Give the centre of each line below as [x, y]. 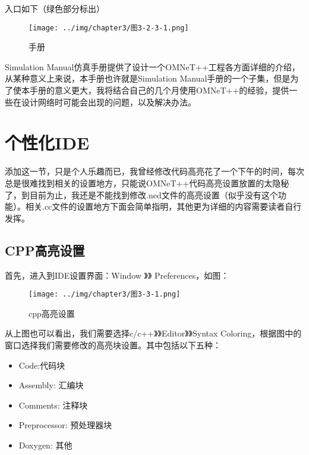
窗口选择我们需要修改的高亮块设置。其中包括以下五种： [113, 345]
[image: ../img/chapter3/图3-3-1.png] [105, 294]
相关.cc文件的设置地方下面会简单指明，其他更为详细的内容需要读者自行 [163, 206]
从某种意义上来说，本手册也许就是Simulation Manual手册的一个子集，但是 [148, 78]
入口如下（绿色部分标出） [55, 8]
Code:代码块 [42, 365]
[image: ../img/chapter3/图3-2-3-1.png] [109, 28]
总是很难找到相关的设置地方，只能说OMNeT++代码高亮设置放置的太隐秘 [147, 183]
